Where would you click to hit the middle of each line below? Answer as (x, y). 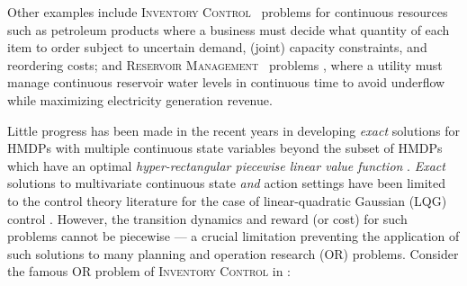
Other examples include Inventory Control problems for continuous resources (228, 12)
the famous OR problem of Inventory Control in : (149, 271)
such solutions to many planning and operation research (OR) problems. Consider (233, 253)
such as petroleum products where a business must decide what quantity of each (229, 29)
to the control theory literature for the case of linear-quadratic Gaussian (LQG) (227, 200)
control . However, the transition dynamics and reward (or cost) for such (207, 218)
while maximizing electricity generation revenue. (140, 99)
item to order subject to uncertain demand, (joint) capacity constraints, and (217, 47)
